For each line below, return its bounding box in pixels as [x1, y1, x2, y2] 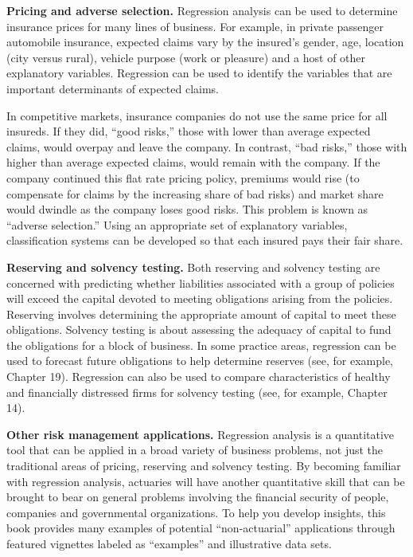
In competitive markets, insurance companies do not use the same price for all [6, 107, 388, 124]
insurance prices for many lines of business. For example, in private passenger [6, 18, 384, 34]
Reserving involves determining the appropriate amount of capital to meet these [6, 305, 396, 322]
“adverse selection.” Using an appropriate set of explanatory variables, [6, 216, 348, 233]
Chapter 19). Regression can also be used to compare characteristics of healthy [6, 368, 391, 385]
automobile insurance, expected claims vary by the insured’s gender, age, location [6, 33, 404, 50]
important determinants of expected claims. [6, 80, 220, 96]
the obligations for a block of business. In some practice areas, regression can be [6, 336, 396, 353]
